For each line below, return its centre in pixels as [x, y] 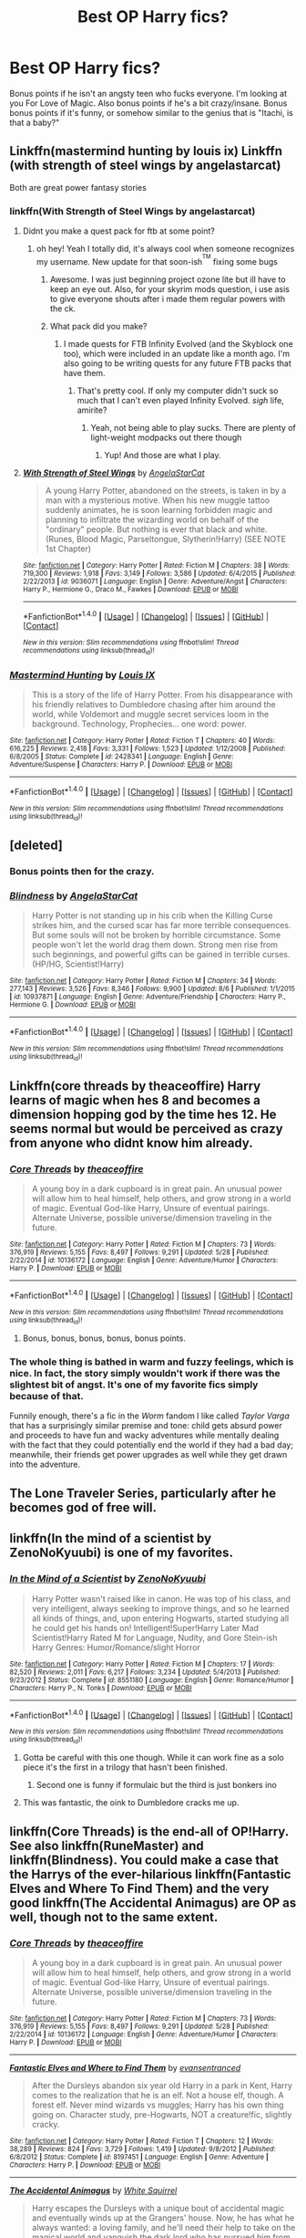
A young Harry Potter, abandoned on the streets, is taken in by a [166, 490]
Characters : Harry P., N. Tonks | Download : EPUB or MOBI [101, 1688]
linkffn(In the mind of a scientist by [111, 1538]
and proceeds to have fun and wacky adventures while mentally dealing [144, 1436]
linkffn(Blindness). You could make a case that [144, 1860]
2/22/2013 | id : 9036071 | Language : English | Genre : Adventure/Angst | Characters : [155, 581]
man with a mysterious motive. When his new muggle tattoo [158, 500]
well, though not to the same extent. [114, 1917]
